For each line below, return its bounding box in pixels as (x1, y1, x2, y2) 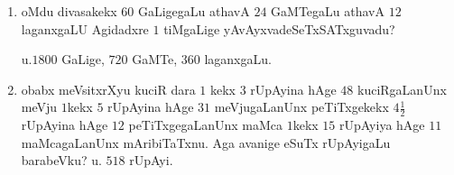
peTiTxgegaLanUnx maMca (128, 115, 283, 134)
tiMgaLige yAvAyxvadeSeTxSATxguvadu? (163, 19, 395, 38)
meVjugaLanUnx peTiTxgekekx (214, 97, 389, 116)
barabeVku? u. (21, 151, 102, 170)
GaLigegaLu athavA (137, 2, 250, 20)
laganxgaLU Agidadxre (21, 19, 149, 38)
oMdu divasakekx (21, 2, 117, 20)
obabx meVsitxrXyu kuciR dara (21, 79, 196, 98)
